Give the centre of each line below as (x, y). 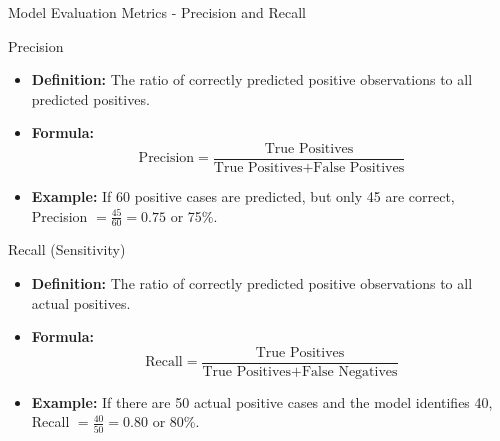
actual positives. (81, 302)
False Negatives (349, 371)
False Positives (359, 168)
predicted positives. (90, 98)
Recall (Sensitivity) (67, 249)
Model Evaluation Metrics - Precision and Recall (157, 12)
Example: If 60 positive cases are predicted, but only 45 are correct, (243, 196)
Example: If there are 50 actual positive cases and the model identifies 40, (262, 401)
